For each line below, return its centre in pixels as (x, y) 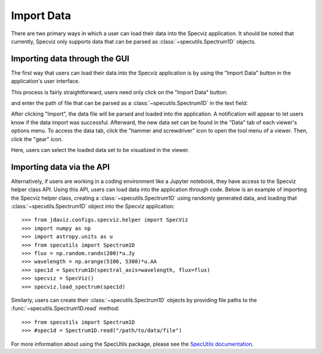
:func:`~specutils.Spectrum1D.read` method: (65, 308)
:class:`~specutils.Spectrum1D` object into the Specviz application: (93, 206)
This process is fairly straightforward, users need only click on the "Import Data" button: (119, 92)
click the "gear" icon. (37, 139)
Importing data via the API (61, 167)
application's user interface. (45, 81)
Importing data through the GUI (70, 59)
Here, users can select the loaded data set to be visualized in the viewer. (100, 150)
